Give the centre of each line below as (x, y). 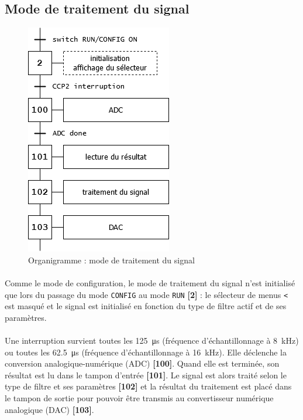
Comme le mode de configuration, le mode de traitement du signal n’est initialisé (150, 282)
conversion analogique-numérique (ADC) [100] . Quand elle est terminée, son (142, 363)
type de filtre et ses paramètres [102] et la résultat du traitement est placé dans (148, 386)
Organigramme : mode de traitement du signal (111, 260)
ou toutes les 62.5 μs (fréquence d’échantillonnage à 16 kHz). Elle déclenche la (146, 352)
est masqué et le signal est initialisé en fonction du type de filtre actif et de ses (146, 306)
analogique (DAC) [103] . (49, 409)
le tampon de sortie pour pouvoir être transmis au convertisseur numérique (139, 397)
